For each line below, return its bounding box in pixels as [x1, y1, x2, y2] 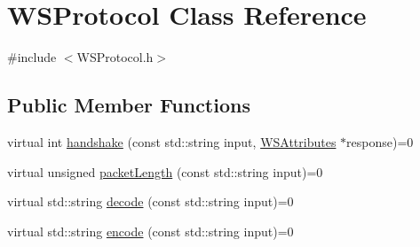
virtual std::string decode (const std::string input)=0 [7, 192, 294, 211]
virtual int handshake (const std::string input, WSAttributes [7, 132, 337, 151]
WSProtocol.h [76, 48, 154, 66]
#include [7, 48, 57, 66]
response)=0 [346, 132, 414, 151]
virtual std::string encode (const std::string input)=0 [7, 221, 294, 240]
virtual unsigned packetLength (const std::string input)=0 [7, 162, 323, 181]
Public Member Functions [7, 91, 250, 119]
